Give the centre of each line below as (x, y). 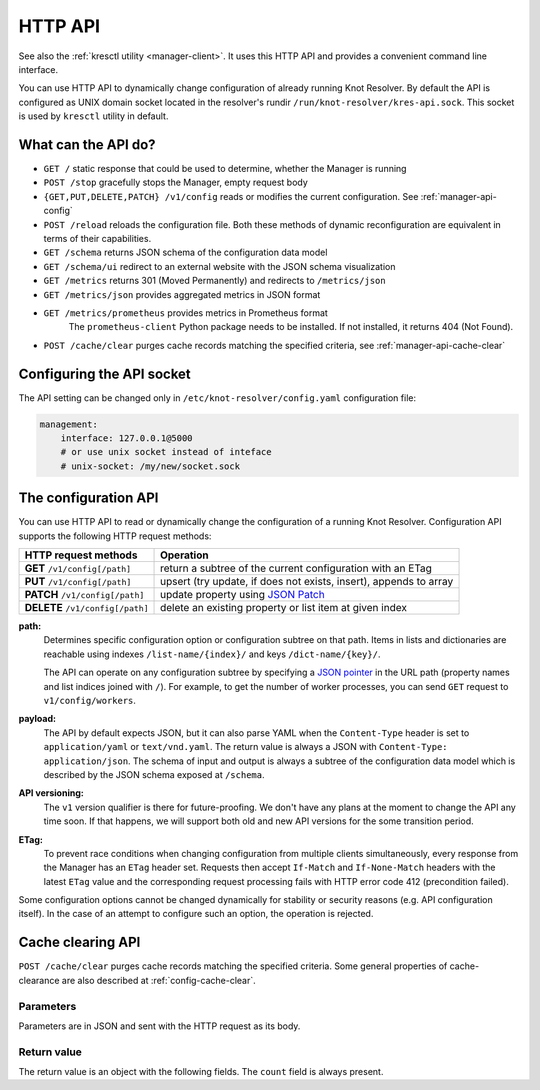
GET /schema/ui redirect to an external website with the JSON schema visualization (219, 266)
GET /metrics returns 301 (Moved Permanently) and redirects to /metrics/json (214, 281)
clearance (39, 980)
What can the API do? (87, 144)
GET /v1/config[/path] (78, 568)
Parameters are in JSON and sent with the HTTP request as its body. (159, 1026)
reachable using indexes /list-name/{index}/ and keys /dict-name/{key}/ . (212, 654)
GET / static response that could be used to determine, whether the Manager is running (225, 169)
